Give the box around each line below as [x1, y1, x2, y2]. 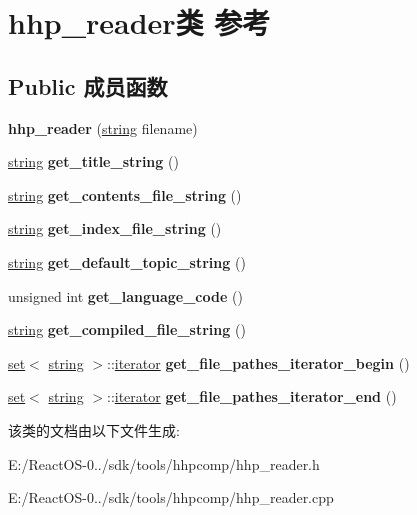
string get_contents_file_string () [8, 184, 242, 205]
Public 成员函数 [8, 70, 168, 101]
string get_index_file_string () [8, 218, 222, 239]
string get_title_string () [8, 151, 179, 172]
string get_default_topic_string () [8, 251, 246, 272]
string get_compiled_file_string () [8, 319, 246, 340]
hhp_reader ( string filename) [8, 117, 198, 138]
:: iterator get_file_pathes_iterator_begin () [106, 352, 410, 373]
